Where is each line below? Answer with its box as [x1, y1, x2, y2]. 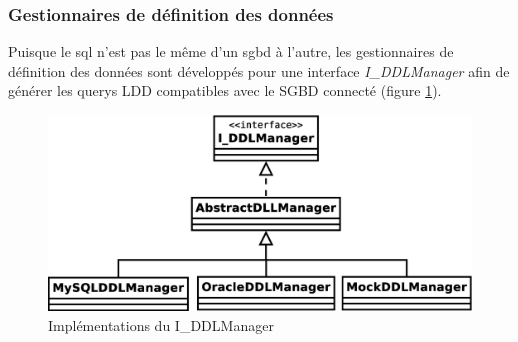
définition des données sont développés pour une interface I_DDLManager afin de [8, 60, 510, 81]
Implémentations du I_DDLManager [48, 314, 274, 335]
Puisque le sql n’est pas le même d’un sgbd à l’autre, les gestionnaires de [8, 41, 454, 62]
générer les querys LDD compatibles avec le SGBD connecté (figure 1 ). [8, 80, 442, 101]
